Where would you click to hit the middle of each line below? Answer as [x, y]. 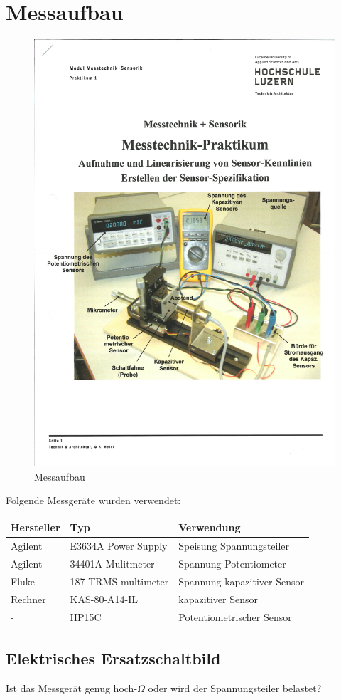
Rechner [28, 599]
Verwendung [210, 527]
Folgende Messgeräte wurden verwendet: [93, 500]
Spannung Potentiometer [232, 564]
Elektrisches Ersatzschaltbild [113, 658]
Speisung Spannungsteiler [234, 546]
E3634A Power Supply [119, 546]
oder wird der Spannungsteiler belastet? [235, 688]
